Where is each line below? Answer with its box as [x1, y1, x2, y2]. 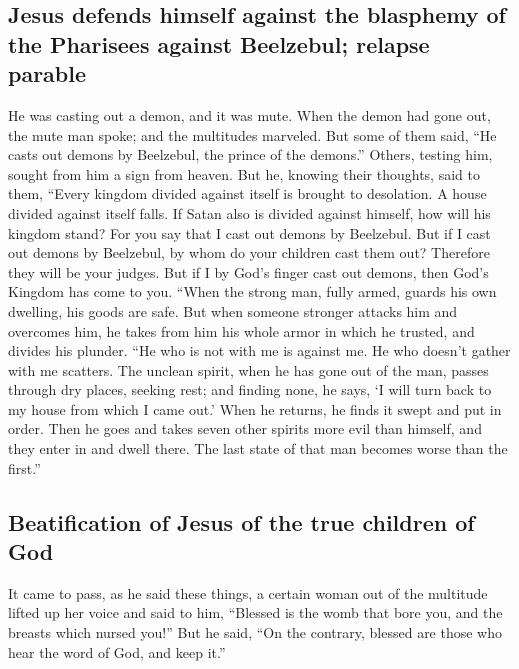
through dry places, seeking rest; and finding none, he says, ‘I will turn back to [8, 379, 492, 400]
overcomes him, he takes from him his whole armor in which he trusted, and [8, 320, 475, 341]
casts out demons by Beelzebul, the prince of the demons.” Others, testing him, [8, 144, 493, 165]
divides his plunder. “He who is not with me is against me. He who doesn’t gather [8, 340, 511, 361]
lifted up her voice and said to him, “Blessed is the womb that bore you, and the [8, 602, 503, 623]
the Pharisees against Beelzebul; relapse [8, 28, 430, 59]
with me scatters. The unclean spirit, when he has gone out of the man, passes [8, 359, 489, 380]
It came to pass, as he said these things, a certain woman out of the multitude [8, 582, 488, 603]
